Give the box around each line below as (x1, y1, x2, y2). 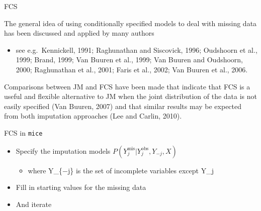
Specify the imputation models (16, 145, 111, 156)
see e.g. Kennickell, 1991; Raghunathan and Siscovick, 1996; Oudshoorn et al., (16, 44, 257, 55)
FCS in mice (4, 127, 43, 138)
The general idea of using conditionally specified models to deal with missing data (4, 18, 257, 28)
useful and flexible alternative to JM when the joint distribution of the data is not (4, 91, 257, 101)
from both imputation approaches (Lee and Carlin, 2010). (4, 111, 182, 121)
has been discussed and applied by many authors (4, 28, 154, 38)
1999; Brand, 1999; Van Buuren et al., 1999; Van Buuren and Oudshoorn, (16, 54, 243, 65)
